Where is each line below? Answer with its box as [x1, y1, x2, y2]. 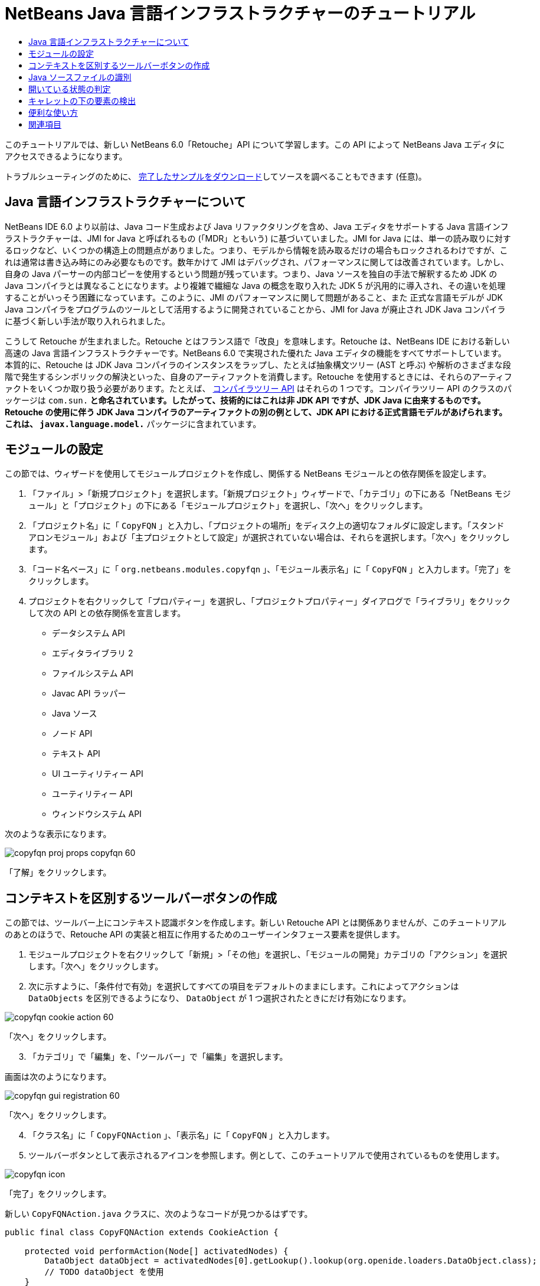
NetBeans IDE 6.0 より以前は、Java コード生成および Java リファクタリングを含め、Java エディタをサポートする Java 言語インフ [5, 221, 509, 232]
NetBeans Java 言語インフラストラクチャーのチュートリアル [5, 4, 476, 24]
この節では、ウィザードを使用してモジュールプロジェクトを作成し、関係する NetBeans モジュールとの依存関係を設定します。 [5, 468, 492, 479]
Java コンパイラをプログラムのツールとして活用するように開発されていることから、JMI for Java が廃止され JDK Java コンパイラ [5, 304, 506, 314]
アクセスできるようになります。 [5, 151, 127, 161]
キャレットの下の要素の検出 [28, 95, 136, 106]
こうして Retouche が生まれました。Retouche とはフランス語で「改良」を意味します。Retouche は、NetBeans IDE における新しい [5, 336, 510, 346]
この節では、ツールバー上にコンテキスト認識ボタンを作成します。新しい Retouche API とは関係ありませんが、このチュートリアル [5, 917, 507, 928]
